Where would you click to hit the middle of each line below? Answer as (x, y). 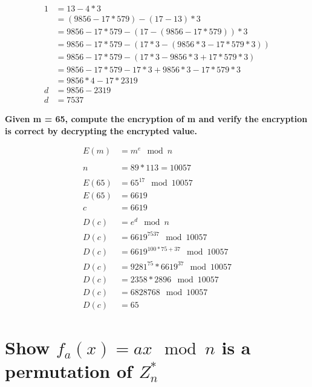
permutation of (69, 371)
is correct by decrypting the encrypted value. (101, 130)
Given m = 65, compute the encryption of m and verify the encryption (156, 119)
